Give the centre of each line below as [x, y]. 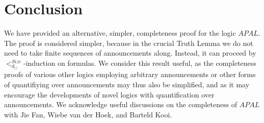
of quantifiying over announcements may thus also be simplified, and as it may [127, 84]
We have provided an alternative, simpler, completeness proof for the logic [120, 33]
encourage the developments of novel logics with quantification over [109, 94]
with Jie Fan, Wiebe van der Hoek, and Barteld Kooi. [88, 114]
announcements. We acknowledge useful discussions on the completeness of [121, 104]
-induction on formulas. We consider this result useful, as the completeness [140, 63]
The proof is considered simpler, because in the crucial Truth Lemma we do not [129, 43]
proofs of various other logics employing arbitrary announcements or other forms [130, 74]
